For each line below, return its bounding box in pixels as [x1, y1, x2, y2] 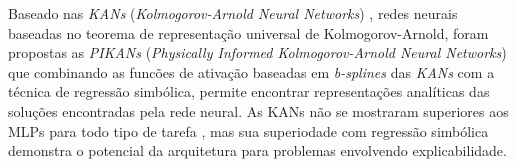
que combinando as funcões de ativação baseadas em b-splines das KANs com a [8, 61, 495, 82]
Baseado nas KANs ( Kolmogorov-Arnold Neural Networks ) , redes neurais [8, 3, 458, 23]
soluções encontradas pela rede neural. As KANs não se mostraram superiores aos [8, 100, 509, 121]
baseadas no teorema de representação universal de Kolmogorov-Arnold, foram [8, 22, 489, 43]
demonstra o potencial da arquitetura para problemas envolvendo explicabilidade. [8, 140, 507, 161]
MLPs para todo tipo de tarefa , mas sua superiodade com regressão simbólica [8, 120, 489, 141]
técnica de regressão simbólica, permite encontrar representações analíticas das [8, 81, 490, 102]
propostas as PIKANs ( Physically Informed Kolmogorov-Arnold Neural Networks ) [8, 42, 507, 63]
